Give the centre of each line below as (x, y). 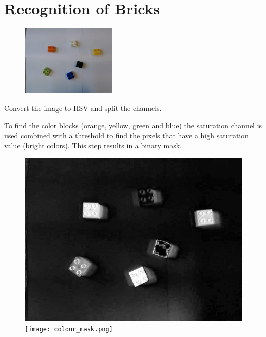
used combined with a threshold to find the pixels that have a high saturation (127, 135)
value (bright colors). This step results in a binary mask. (93, 145)
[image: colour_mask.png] (69, 329)
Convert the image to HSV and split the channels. (83, 108)
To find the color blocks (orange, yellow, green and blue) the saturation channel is (133, 125)
